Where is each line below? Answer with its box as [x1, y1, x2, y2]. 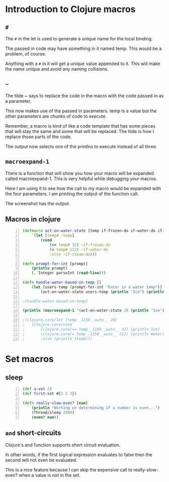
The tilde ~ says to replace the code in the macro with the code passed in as [5, 92, 164, 99]
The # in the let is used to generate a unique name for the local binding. [5, 36, 153, 41]
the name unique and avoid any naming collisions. [5, 66, 109, 72]
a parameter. [5, 98, 32, 104]
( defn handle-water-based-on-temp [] [22, 280, 102, 285]
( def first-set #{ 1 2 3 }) [22, 391, 77, 396]
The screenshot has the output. [5, 200, 70, 206]
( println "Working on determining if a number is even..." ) [31, 405, 160, 410]
